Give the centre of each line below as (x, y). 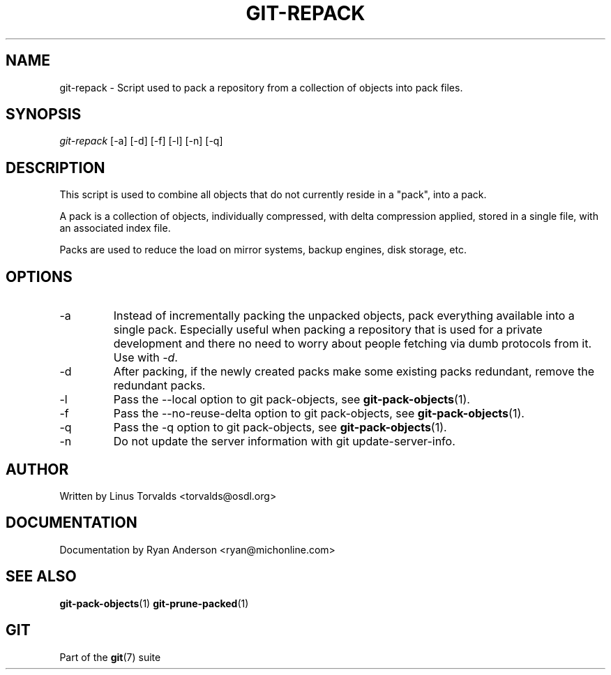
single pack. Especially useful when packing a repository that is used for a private (328, 330)
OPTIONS (39, 276)
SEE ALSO (41, 577)
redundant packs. (159, 386)
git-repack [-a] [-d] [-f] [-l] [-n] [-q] (141, 141)
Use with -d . (145, 358)
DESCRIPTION (55, 168)
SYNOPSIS (44, 114)
